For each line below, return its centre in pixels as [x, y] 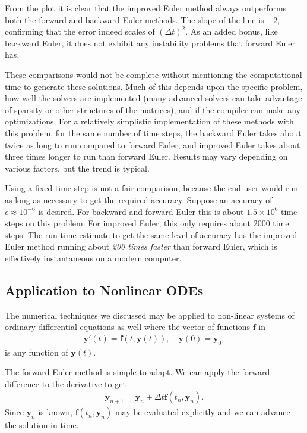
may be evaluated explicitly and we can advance [202, 412]
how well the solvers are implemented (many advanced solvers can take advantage [153, 98]
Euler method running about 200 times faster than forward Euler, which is [141, 246]
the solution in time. [42, 425]
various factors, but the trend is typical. [77, 168]
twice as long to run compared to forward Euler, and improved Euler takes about [153, 144]
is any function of [37, 352]
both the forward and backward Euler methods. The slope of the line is [134, 19]
